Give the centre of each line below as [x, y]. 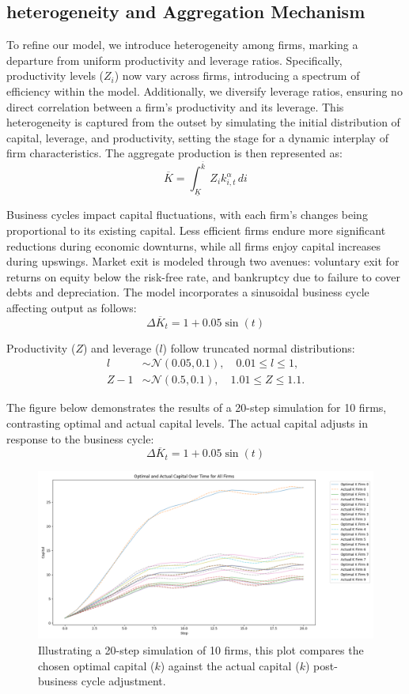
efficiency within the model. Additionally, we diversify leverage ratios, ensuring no [204, 91]
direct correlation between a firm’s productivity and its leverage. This [175, 106]
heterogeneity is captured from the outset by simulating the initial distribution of [203, 122]
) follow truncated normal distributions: [259, 347]
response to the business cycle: [80, 438]
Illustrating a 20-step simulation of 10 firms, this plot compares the [201, 650]
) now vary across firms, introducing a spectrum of [237, 75]
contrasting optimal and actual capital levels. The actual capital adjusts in [187, 423]
